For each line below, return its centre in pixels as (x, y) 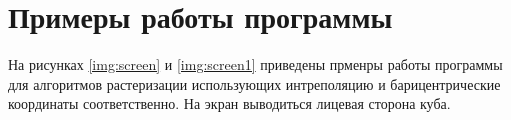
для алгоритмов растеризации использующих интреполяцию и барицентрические (254, 83)
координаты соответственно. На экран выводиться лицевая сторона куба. (229, 103)
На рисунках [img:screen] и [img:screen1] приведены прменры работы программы (255, 64)
